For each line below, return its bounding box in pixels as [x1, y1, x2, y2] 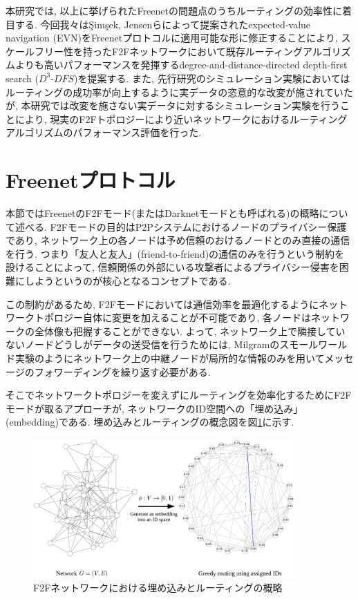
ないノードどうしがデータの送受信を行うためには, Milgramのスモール [6, 337, 319, 352]
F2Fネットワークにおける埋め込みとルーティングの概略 [33, 580, 283, 595]
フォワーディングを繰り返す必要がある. [34, 364, 211, 379]
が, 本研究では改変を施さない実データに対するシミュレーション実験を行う [6, 98, 340, 113]
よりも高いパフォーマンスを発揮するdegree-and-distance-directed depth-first [15, 57, 348, 72]
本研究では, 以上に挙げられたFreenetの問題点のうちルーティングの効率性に [6, 3, 343, 17]
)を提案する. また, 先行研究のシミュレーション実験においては [74, 70, 350, 85]
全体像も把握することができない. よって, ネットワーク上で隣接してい [34, 323, 346, 338]
